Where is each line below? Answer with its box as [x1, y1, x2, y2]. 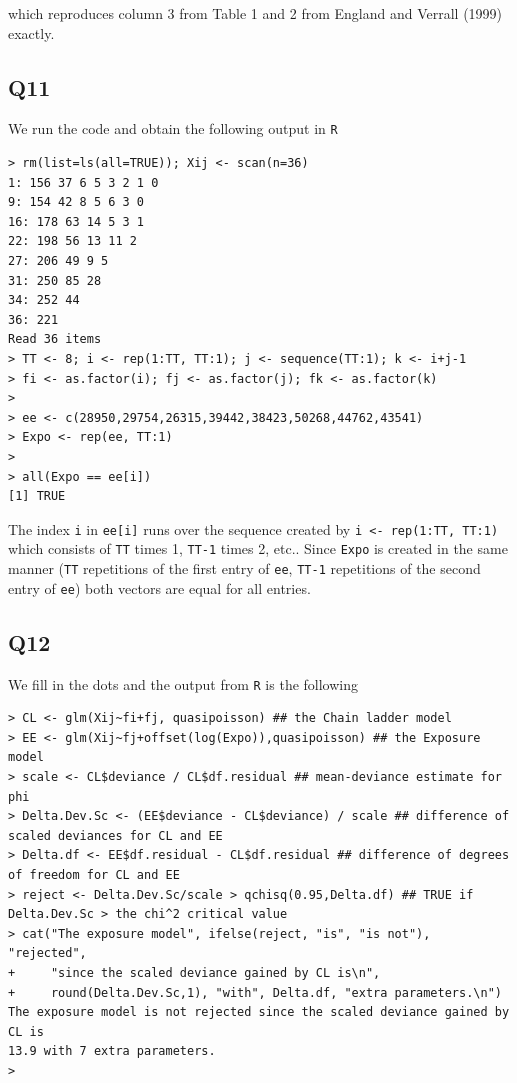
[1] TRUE [8, 489, 66, 504]
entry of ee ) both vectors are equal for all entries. [8, 577, 311, 598]
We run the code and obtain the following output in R [8, 118, 338, 139]
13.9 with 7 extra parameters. [8, 1044, 216, 1059]
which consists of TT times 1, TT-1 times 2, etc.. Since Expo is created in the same [8, 538, 508, 559]
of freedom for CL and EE [8, 867, 180, 882]
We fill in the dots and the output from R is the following [8, 673, 359, 694]
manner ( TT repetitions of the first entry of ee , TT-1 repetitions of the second [8, 558, 481, 579]
